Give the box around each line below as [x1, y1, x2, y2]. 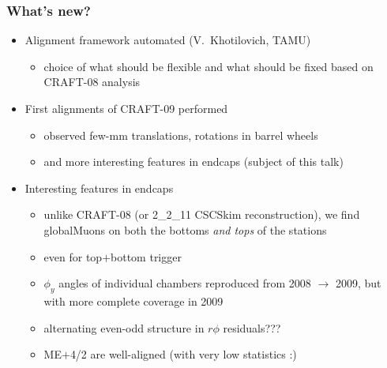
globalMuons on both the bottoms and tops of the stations [43, 221, 327, 238]
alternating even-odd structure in [43, 319, 205, 336]
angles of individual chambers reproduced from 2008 [58, 275, 311, 291]
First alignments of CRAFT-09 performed [24, 100, 228, 116]
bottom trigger [111, 248, 182, 265]
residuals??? [223, 319, 281, 336]
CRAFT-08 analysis [43, 73, 141, 90]
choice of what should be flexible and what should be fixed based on [43, 58, 374, 74]
